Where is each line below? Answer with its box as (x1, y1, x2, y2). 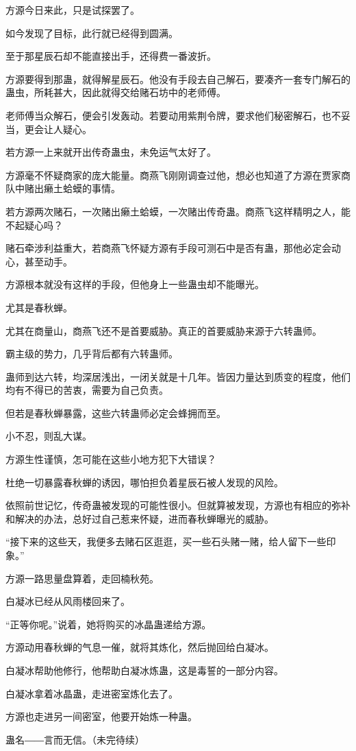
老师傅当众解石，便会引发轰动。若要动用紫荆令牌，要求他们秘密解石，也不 (5, 108, 341, 122)
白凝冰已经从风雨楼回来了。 (5, 594, 130, 608)
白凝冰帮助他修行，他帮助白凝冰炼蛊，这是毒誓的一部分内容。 (5, 663, 283, 677)
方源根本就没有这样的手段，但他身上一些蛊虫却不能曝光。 (5, 277, 264, 291)
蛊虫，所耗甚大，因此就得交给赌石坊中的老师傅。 (5, 85, 226, 99)
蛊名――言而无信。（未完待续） (5, 732, 144, 746)
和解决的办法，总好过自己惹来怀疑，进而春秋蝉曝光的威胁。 (5, 511, 274, 525)
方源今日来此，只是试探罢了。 (5, 3, 140, 16)
